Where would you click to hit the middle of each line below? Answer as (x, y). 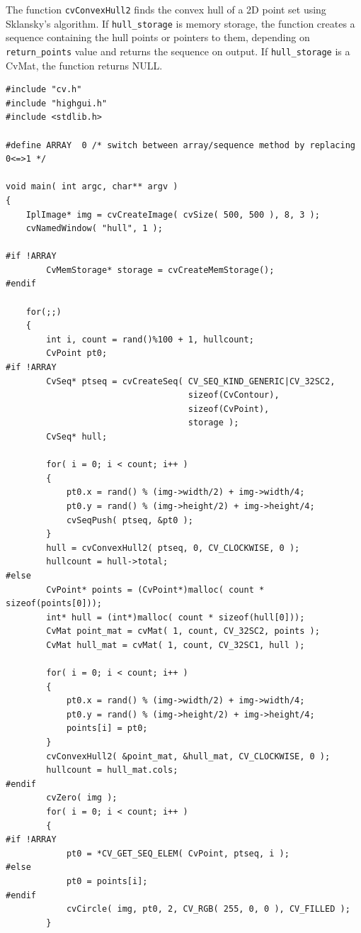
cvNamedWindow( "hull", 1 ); (94, 229)
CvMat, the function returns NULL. (84, 65)
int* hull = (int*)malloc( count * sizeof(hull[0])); (176, 617)
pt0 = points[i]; (107, 881)
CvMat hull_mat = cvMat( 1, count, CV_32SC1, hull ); (176, 645)
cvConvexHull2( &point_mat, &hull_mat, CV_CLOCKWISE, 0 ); (188, 756)
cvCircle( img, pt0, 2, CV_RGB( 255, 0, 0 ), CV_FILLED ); (208, 909)
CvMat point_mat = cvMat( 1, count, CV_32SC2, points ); (183, 631)
